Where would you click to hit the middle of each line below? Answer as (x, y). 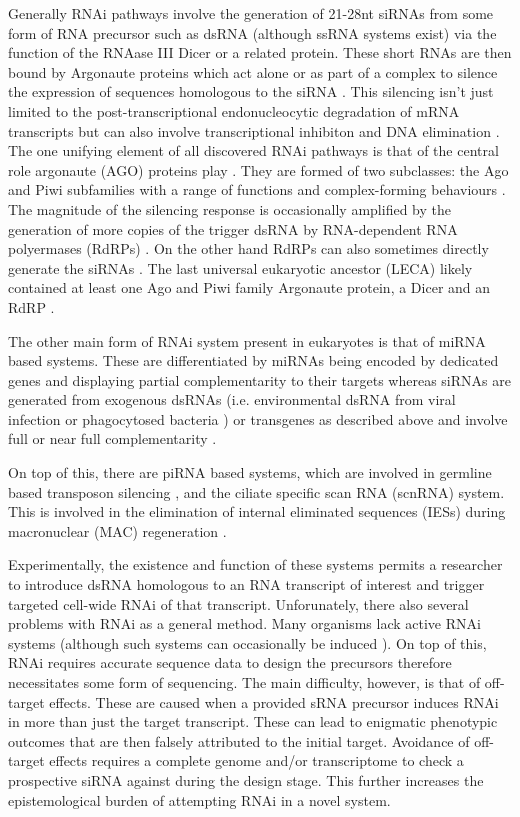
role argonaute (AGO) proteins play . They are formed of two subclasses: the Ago (258, 169)
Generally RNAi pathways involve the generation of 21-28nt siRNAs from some (251, 13)
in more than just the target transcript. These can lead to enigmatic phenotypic (253, 721)
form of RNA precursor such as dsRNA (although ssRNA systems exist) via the (252, 32)
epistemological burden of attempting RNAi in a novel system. (199, 799)
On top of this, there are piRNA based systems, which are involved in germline (250, 472)
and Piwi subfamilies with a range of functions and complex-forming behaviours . (257, 189)
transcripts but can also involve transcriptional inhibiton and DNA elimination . (254, 130)
